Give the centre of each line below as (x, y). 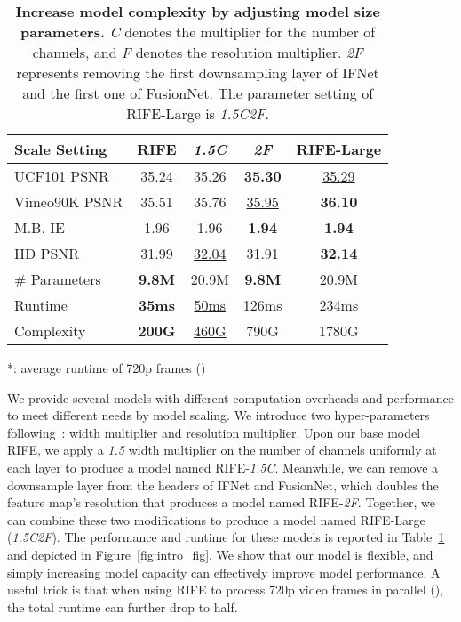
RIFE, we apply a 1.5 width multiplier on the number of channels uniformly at (222, 450)
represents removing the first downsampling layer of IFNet (198, 73)
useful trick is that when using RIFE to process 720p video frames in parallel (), (226, 590)
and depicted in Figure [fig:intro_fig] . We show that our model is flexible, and (220, 554)
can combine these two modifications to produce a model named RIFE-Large (216, 519)
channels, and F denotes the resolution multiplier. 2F (198, 52)
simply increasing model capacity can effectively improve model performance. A (224, 572)
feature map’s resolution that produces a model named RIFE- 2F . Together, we (221, 502)
